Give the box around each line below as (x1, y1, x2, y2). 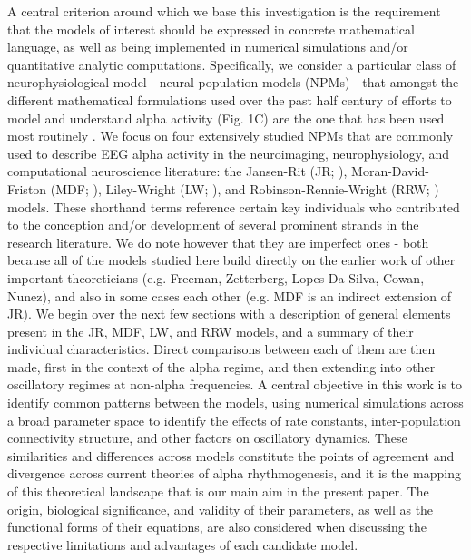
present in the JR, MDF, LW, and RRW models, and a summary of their (7, 321, 414, 340)
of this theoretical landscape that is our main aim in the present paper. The (7, 482, 429, 501)
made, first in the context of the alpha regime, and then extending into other (7, 357, 436, 376)
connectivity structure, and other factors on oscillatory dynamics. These (7, 428, 407, 447)
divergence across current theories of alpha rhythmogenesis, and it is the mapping (7, 464, 462, 483)
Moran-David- (351, 162, 429, 181)
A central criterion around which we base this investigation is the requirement (7, 2, 441, 20)
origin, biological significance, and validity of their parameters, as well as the (7, 499, 434, 518)
